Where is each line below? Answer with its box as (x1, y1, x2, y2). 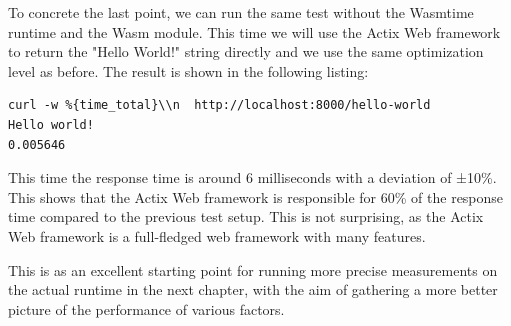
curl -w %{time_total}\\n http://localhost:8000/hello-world (8, 98, 431, 113)
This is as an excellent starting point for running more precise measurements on (8, 259, 498, 280)
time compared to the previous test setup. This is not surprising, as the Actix (8, 206, 484, 227)
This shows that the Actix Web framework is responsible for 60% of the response (8, 186, 504, 207)
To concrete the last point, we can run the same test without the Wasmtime (8, 2, 474, 22)
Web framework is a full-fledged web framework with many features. (8, 225, 426, 246)
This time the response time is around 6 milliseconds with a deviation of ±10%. (8, 167, 497, 188)
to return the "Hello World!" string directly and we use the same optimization (8, 41, 484, 62)
